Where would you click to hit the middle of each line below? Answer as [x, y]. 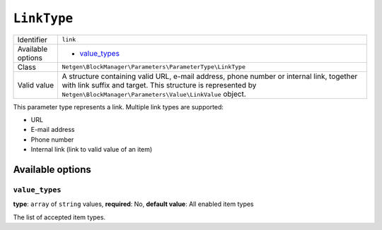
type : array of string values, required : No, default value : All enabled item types [133, 204]
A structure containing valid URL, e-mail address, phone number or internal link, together [210, 76]
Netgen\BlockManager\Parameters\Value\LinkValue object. [154, 94]
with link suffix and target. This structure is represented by [159, 85]
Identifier [32, 40]
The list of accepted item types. [59, 217]
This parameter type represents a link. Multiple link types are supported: [118, 107]
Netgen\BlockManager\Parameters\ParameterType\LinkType [154, 67]
